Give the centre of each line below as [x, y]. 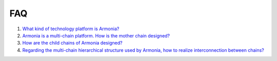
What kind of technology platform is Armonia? [71, 29]
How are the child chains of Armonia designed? [72, 43]
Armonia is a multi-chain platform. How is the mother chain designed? [96, 35]
